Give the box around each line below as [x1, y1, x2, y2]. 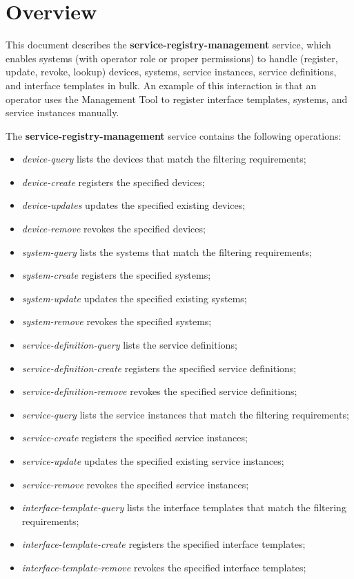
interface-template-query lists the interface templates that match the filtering [21, 500, 346, 515]
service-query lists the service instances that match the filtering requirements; [21, 407, 349, 421]
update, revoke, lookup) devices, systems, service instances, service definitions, [6, 64, 337, 79]
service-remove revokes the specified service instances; [21, 477, 249, 491]
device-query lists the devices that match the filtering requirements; [21, 151, 306, 166]
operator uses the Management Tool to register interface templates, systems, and [6, 91, 348, 106]
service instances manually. [6, 105, 119, 120]
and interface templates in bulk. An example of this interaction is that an [6, 77, 317, 92]
